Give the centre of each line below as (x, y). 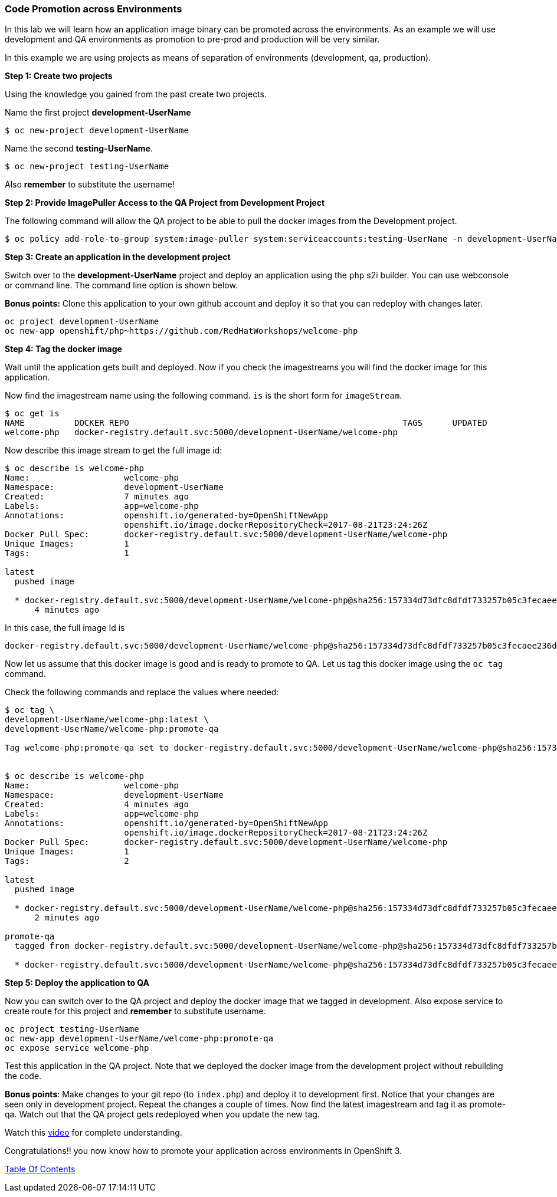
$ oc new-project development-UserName (97, 131)
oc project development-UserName (82, 322)
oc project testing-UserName (72, 1029)
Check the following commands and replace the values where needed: (142, 692)
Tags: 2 (67, 861)
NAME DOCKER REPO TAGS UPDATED (246, 423)
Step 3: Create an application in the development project (118, 257)
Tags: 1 (67, 553)
